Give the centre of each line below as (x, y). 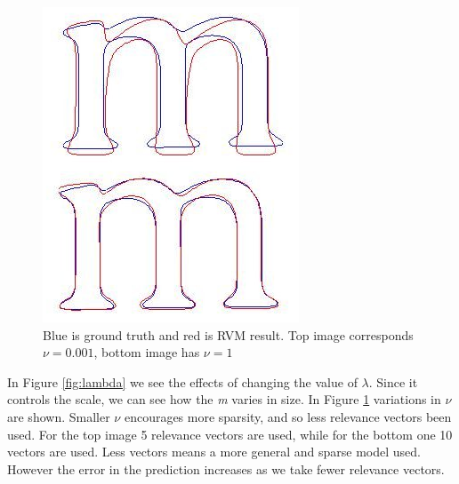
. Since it (393, 381)
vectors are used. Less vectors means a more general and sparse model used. (214, 452)
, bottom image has (147, 352)
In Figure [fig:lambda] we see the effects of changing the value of (182, 381)
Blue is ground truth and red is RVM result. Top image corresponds (228, 334)
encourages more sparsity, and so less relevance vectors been (288, 416)
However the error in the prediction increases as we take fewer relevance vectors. (226, 468)
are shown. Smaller (59, 416)
